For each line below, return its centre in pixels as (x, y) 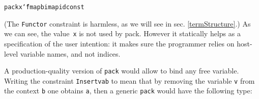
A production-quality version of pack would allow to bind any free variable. (122, 71)
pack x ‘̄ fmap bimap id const (44, 7)
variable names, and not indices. (70, 53)
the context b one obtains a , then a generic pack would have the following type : (128, 91)
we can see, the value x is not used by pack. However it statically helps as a (122, 33)
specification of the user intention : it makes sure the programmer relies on (119, 43)
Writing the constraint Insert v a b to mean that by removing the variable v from (129, 80)
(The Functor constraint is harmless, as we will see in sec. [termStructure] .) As (127, 23)
